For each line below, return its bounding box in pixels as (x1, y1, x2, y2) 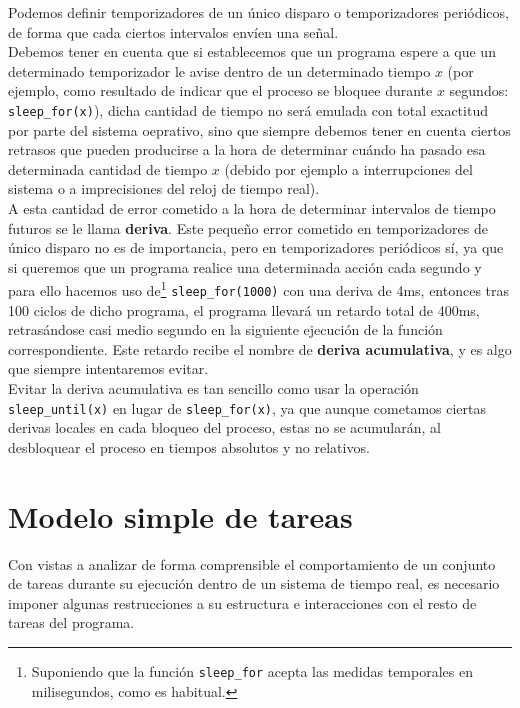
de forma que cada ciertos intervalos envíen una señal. (8, 21, 339, 42)
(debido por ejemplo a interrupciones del (224, 158, 473, 179)
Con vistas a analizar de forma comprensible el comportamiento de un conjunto (8, 553, 496, 574)
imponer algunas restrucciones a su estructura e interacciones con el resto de (8, 592, 477, 613)
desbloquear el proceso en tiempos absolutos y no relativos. (8, 436, 370, 457)
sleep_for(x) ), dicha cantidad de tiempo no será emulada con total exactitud (8, 99, 488, 120)
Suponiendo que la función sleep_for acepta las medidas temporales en (31, 661, 473, 681)
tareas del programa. (8, 612, 135, 633)
